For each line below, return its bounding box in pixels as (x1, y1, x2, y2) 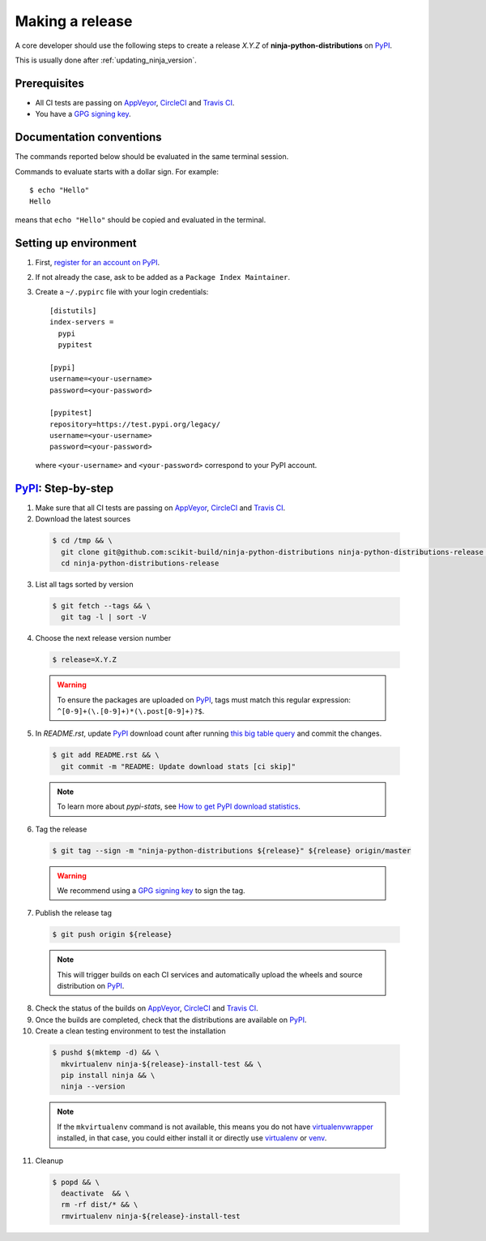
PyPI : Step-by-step (15, 481, 114, 495)
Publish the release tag (35, 908, 113, 918)
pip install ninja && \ (61, 1071, 156, 1080)
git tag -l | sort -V (61, 612, 147, 622)
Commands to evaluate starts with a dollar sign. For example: (15, 166, 219, 176)
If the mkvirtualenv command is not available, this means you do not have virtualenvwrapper (57, 1122, 374, 1131)
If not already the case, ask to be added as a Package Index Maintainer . (35, 273, 291, 281)
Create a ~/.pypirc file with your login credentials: (35, 287, 209, 297)
